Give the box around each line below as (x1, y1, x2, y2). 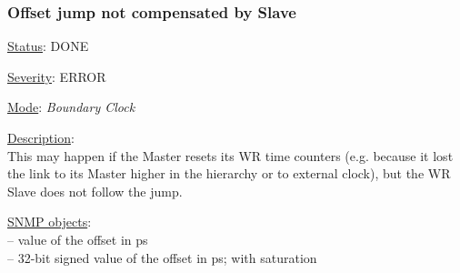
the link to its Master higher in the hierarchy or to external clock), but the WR (7, 164, 451, 183)
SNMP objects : (7, 212, 92, 231)
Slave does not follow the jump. (7, 181, 183, 200)
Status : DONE (7, 36, 89, 56)
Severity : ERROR (7, 66, 106, 86)
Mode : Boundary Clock (7, 97, 135, 116)
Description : (7, 128, 75, 147)
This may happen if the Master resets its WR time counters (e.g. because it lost (7, 146, 454, 165)
